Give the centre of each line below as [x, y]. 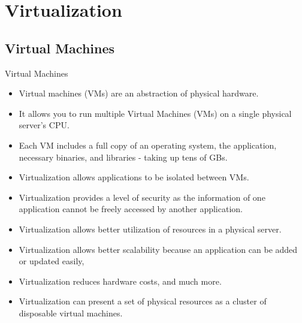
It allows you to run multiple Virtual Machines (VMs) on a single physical [155, 113]
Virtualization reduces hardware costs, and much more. [120, 281]
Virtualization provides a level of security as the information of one [142, 197]
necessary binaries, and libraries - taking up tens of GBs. [123, 157]
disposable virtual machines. [71, 313]
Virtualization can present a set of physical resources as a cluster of [143, 301]
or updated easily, [52, 261]
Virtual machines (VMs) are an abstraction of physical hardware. [139, 93]
